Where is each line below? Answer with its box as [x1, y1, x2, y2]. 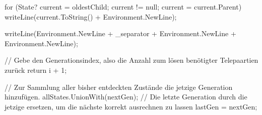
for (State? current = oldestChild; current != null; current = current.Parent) [5, 2, 242, 12]
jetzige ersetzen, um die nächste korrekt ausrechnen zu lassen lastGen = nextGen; [5, 101, 257, 111]
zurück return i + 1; [5, 64, 67, 75]
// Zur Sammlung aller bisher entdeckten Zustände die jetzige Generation [5, 81, 233, 92]
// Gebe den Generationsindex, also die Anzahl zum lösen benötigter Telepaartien [5, 55, 258, 65]
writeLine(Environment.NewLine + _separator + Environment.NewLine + [5, 28, 236, 39]
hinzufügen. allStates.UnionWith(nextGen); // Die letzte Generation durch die [5, 91, 247, 102]
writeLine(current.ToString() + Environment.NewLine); [5, 11, 177, 22]
